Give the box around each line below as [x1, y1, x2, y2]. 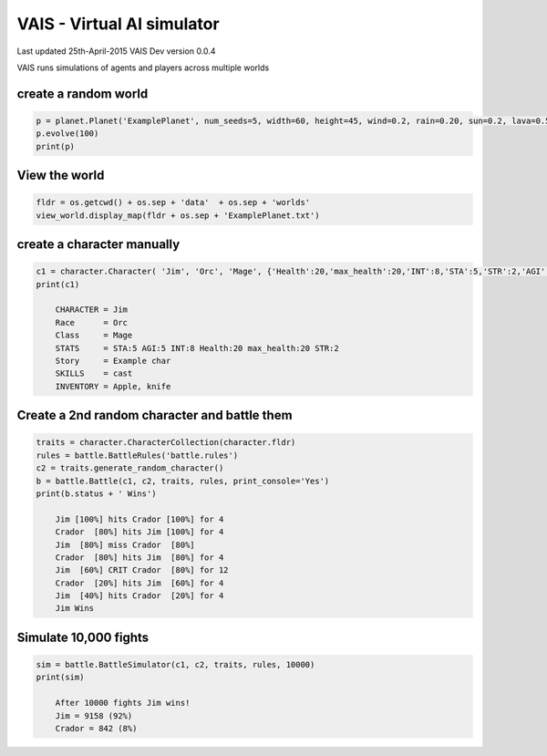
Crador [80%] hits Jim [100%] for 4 [55, 527, 224, 537]
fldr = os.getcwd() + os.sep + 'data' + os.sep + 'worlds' [36, 197, 311, 208]
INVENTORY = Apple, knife [55, 381, 171, 391]
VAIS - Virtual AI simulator [16, 14, 220, 34]
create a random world [16, 86, 149, 101]
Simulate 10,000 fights [16, 629, 150, 645]
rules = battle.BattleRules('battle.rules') [36, 450, 239, 461]
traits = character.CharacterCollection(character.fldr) [36, 438, 296, 448]
